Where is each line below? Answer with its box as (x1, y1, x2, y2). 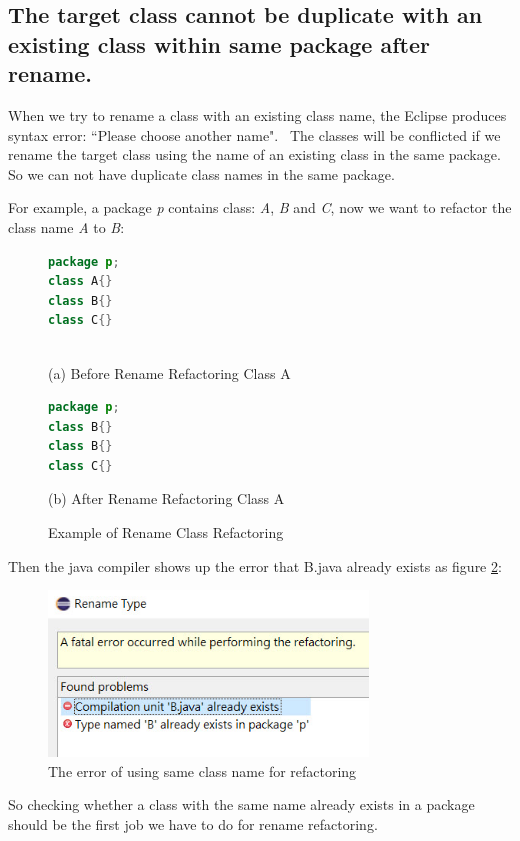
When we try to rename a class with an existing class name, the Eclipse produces (8, 104, 507, 125)
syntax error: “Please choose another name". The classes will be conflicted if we (8, 124, 501, 145)
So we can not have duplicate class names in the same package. (8, 163, 395, 184)
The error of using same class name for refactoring (48, 760, 357, 781)
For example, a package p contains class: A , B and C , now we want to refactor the (8, 197, 512, 218)
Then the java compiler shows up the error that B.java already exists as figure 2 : (8, 555, 502, 576)
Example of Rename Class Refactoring (48, 522, 284, 543)
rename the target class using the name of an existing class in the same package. (8, 144, 501, 165)
